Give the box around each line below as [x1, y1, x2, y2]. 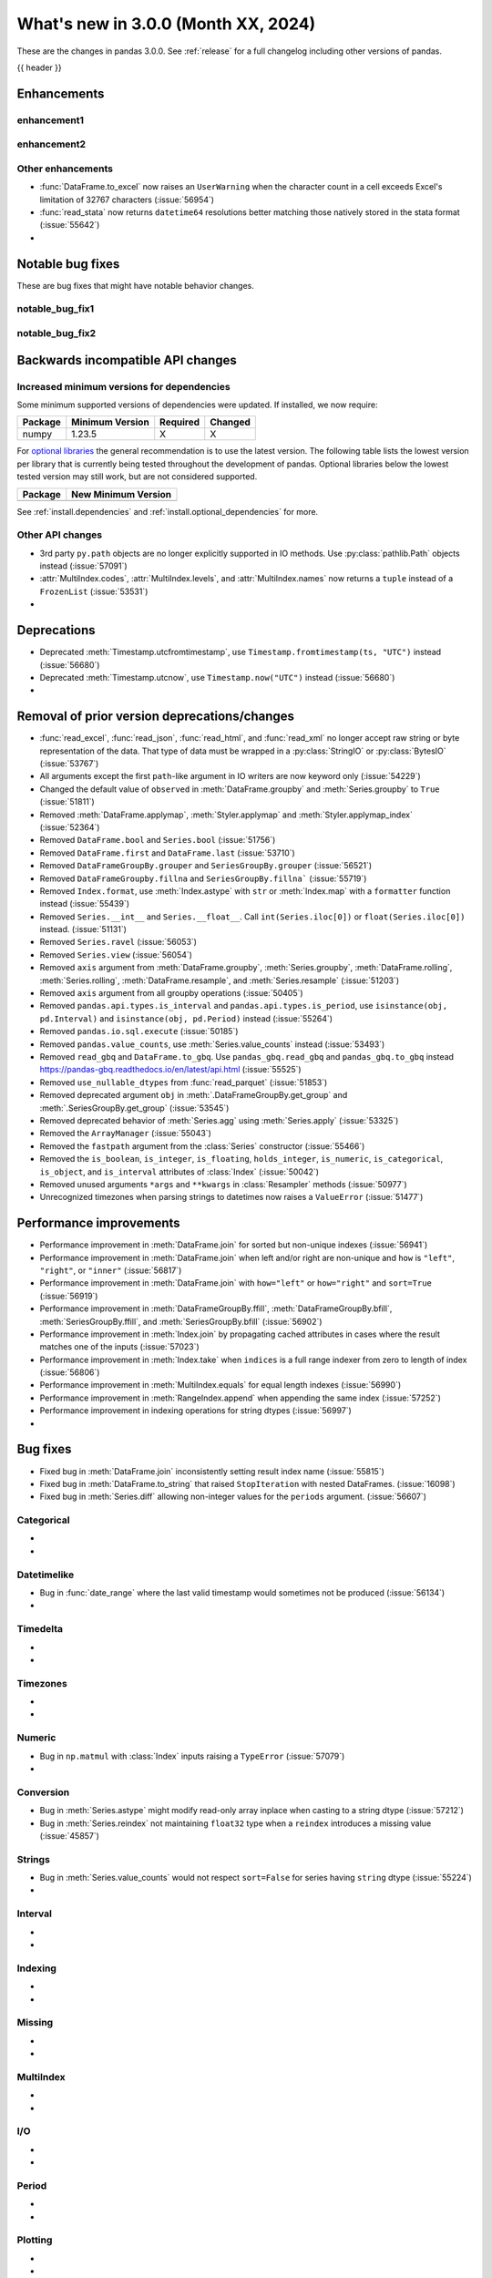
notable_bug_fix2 [16, 327, 97, 340]
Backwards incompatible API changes [16, 352, 237, 368]
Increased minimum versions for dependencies [16, 380, 231, 393]
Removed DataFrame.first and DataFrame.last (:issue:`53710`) [39, 847, 295, 858]
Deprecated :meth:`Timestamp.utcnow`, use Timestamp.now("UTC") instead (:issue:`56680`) [39, 672, 395, 682]
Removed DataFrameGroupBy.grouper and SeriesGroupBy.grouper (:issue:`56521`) [39, 860, 373, 871]
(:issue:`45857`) [39, 1830, 100, 1841]
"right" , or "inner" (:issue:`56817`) [39, 1265, 182, 1276]
